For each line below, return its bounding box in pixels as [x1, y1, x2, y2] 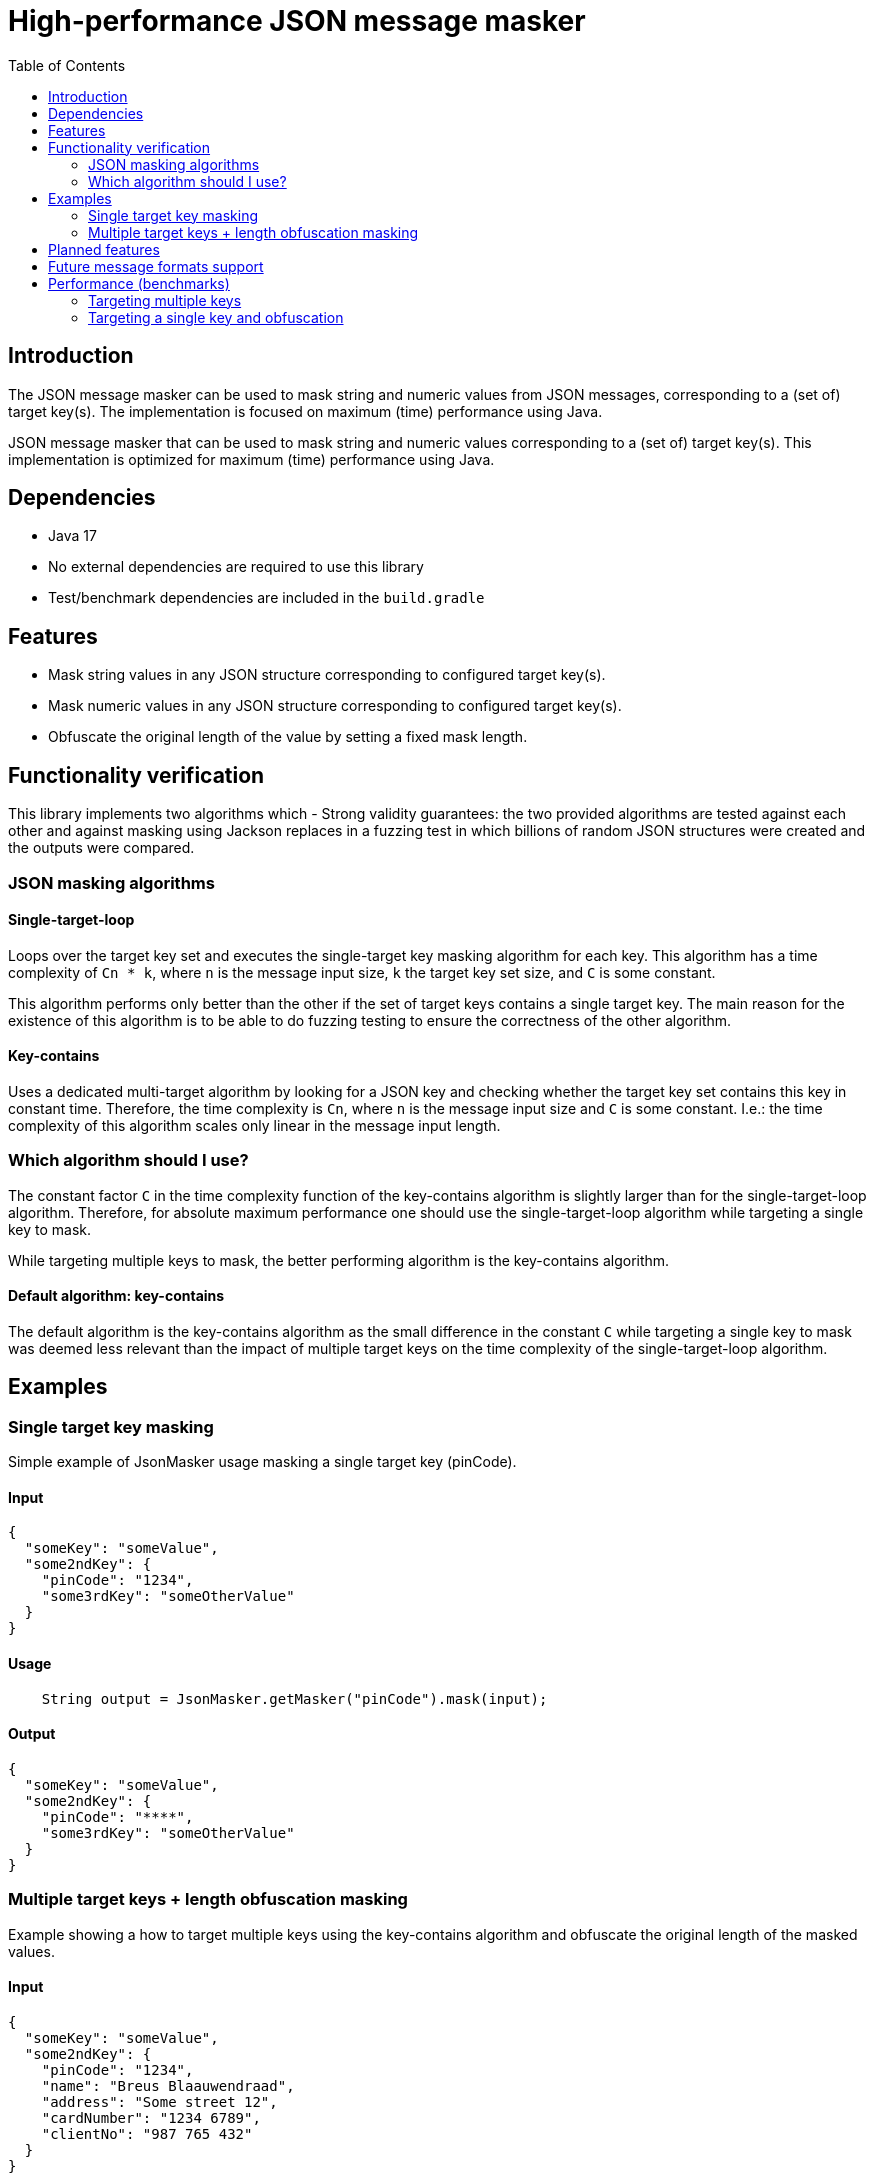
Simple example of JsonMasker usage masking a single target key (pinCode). [8, 1453, 517, 1471]
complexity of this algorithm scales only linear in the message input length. [8, 1116, 501, 1134]
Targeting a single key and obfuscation [88, 308, 344, 326]
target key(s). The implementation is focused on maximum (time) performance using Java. [8, 402, 603, 420]
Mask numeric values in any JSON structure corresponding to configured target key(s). [48, 697, 622, 715]
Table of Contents [8, 56, 126, 74]
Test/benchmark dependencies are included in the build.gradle [48, 589, 485, 607]
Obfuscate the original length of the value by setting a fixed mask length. [48, 728, 528, 746]
